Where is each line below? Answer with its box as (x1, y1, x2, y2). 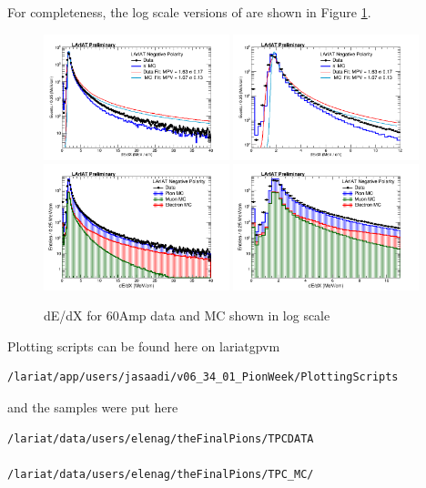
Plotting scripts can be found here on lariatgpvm (7, 336, 280, 355)
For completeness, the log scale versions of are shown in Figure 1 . (7, 3, 371, 21)
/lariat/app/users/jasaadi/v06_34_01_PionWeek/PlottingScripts (7, 371, 399, 384)
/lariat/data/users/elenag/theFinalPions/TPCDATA (7, 432, 314, 445)
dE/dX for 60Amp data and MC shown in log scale (44, 306, 330, 325)
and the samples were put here (7, 397, 178, 416)
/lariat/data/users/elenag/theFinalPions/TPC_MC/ (7, 467, 314, 481)
